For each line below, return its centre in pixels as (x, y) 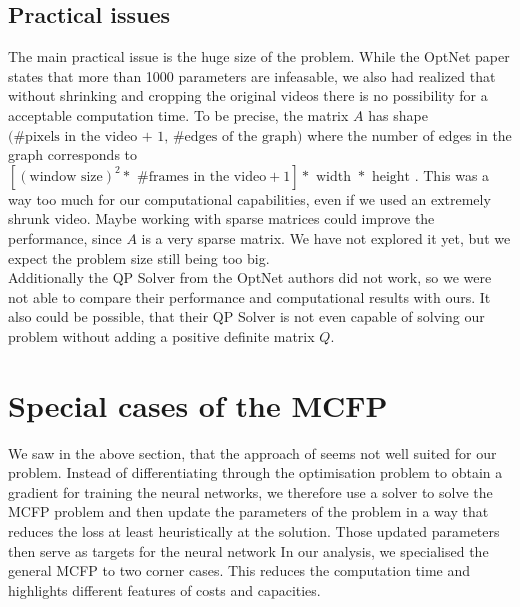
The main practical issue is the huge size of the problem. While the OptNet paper (259, 56)
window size (66, 176)
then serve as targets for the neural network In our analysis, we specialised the (248, 550)
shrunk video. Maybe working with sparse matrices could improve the (221, 218)
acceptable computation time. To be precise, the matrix (178, 114)
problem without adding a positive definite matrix (161, 335)
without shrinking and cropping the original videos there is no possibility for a (248, 95)
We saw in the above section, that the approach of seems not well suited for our (252, 452)
